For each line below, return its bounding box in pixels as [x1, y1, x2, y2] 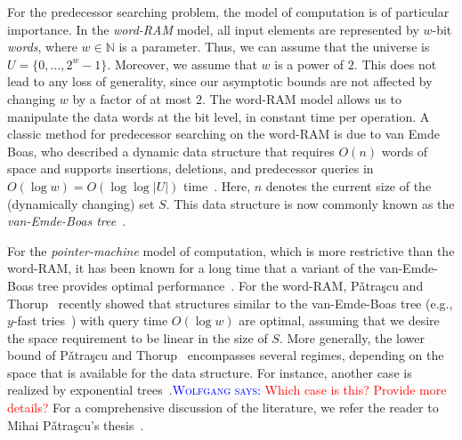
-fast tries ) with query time [12, 311, 168, 330]
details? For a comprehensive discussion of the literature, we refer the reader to [7, 398, 439, 417]
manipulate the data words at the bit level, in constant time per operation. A [7, 107, 430, 125]
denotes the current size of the [265, 176, 432, 195]
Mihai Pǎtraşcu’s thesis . [7, 415, 144, 434]
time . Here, [182, 176, 251, 195]
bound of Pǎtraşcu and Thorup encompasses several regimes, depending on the [7, 346, 444, 364]
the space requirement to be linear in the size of [7, 328, 268, 347]
